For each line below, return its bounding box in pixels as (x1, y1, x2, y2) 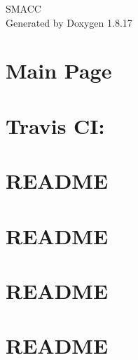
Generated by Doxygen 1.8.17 (6, 15, 132, 29)
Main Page (6, 56, 112, 85)
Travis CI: (6, 111, 105, 140)
